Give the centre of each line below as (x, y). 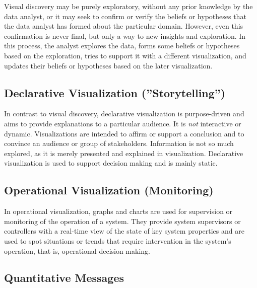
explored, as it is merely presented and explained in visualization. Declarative (124, 153)
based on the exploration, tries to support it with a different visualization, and (125, 55)
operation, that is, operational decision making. (77, 250)
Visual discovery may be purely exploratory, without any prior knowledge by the (128, 6)
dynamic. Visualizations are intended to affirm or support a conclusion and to (124, 133)
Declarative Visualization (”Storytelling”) (115, 92)
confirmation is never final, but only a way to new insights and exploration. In (125, 35)
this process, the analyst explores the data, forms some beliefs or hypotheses (122, 46)
